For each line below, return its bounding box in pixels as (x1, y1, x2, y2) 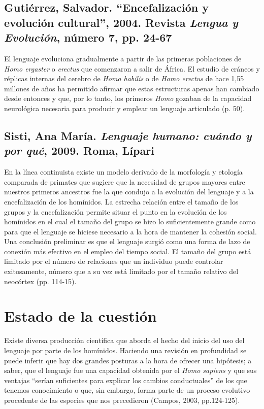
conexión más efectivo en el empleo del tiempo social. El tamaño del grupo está (4, 246, 251, 256)
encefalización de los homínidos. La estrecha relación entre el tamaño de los (4, 196, 239, 207)
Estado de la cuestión (4, 305, 157, 326)
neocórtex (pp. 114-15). (4, 276, 77, 286)
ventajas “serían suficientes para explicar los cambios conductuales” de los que (4, 374, 247, 385)
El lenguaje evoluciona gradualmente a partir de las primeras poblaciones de (4, 53, 242, 63)
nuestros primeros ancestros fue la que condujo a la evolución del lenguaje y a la (4, 186, 254, 197)
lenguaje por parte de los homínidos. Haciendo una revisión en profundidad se (4, 345, 247, 355)
